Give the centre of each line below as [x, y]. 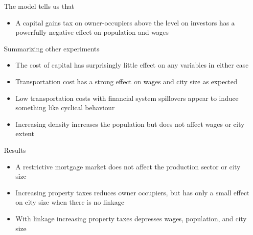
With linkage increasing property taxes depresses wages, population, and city [131, 218]
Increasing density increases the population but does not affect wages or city [130, 124]
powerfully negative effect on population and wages [92, 32]
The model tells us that [39, 6]
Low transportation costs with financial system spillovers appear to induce [127, 98]
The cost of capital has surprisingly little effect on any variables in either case [132, 65]
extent [25, 133]
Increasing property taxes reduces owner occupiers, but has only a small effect [132, 192]
